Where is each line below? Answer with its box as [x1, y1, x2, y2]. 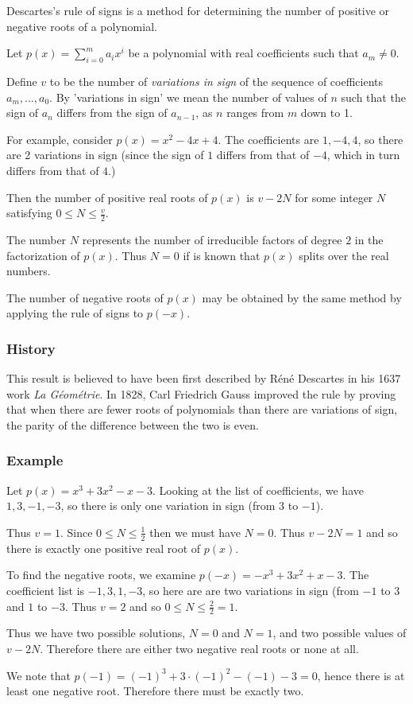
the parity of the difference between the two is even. [6, 416, 259, 433]
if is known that [183, 247, 261, 263]
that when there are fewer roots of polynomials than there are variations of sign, [6, 401, 398, 418]
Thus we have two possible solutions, [6, 624, 186, 641]
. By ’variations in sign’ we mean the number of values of [49, 88, 327, 105]
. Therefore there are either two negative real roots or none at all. [40, 640, 359, 656]
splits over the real [299, 247, 389, 263]
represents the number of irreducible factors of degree [82, 231, 342, 247]
